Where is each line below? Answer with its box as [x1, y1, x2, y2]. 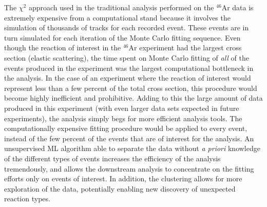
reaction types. [4, 193, 50, 204]
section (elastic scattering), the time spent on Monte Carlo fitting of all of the [4, 52, 249, 63]
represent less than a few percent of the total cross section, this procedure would [4, 82, 257, 93]
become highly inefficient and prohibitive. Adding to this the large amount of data [4, 92, 263, 103]
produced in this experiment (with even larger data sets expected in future [4, 102, 239, 113]
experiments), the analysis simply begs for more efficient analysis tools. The [4, 112, 242, 123]
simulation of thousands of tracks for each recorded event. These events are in [4, 22, 249, 33]
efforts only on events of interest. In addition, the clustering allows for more [4, 173, 242, 184]
